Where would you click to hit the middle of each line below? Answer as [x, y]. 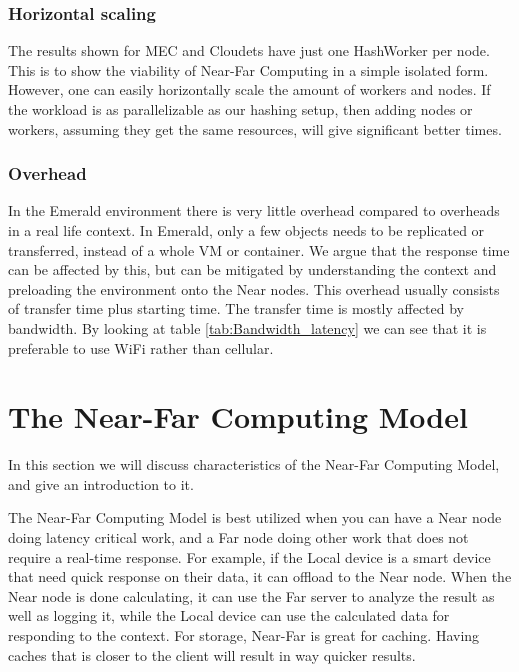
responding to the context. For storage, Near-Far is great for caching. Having [244, 635]
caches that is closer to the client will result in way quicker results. [212, 654]
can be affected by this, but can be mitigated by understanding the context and [252, 269]
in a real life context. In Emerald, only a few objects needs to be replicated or [246, 230]
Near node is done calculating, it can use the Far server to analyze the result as [251, 595]
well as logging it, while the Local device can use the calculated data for [229, 615]
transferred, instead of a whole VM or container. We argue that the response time [259, 249]
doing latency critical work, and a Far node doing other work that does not [238, 537]
